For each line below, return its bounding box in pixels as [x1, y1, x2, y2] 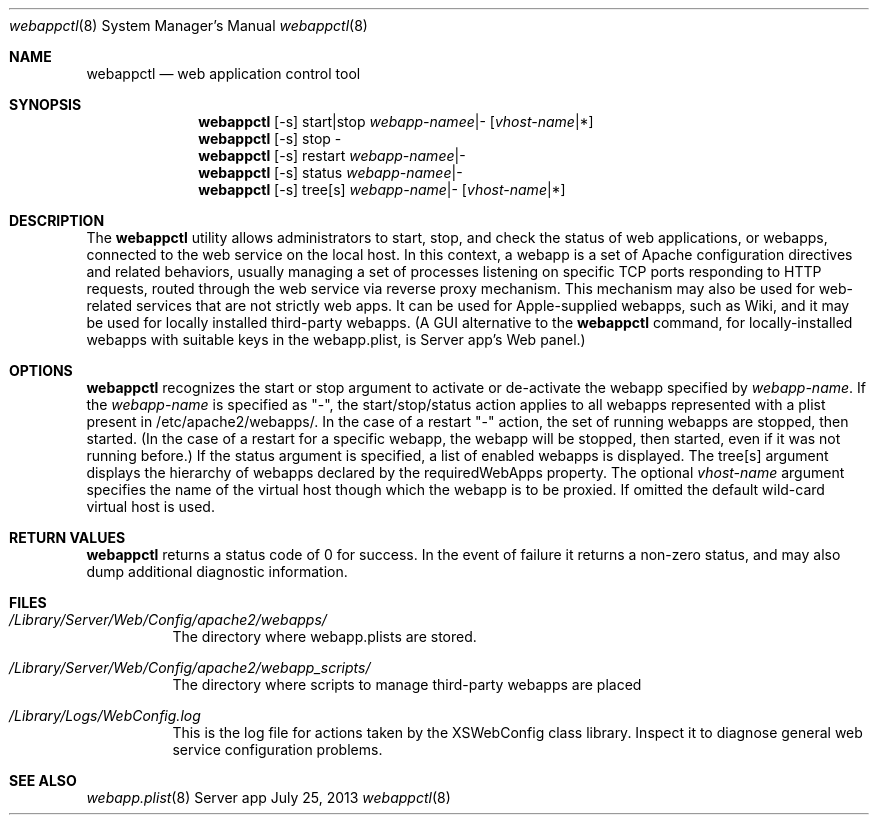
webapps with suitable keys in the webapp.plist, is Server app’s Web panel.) [86, 331, 586, 348]
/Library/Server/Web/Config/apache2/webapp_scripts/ [9, 659, 371, 676]
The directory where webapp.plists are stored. [172, 628, 477, 645]
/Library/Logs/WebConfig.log [9, 707, 201, 724]
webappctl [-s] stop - [198, 130, 342, 147]
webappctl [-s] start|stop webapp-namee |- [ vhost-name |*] [198, 113, 594, 130]
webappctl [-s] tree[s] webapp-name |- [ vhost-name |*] [198, 181, 566, 198]
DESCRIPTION [9, 212, 105, 229]
